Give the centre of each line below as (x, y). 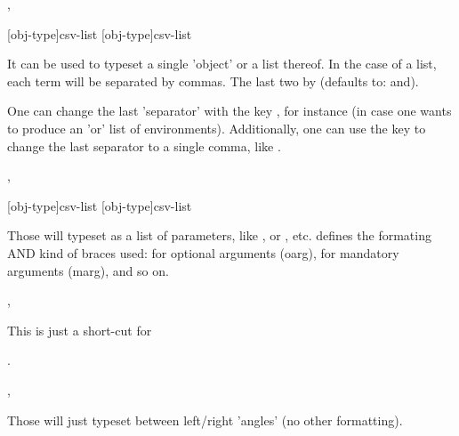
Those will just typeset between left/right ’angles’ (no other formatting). (205, 420)
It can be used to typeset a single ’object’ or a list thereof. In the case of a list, (222, 64)
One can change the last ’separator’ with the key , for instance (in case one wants (229, 111)
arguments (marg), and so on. (88, 270)
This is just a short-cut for (80, 330)
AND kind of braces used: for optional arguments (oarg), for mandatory (203, 252)
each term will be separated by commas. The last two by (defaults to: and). (213, 81)
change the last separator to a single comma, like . (144, 145)
